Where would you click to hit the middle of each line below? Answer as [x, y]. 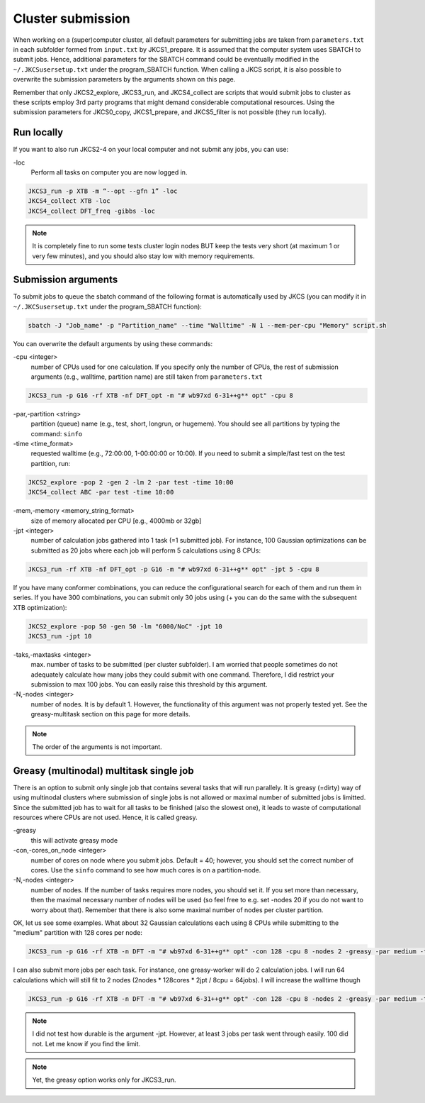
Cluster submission [72, 18]
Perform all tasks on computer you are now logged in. [109, 172]
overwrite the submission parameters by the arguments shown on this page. [124, 79]
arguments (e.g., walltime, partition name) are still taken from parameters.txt [147, 377]
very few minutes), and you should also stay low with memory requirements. [143, 256]
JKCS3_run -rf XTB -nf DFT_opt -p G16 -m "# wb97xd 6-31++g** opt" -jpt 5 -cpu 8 [174, 569]
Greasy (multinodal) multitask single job [103, 771]
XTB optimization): [40, 607]
